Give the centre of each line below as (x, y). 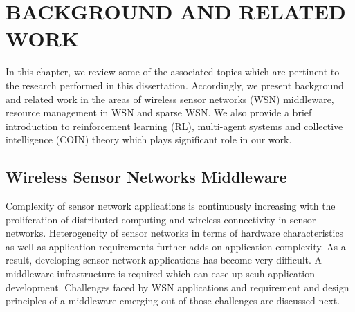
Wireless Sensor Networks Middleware (146, 177)
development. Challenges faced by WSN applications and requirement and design (177, 287)
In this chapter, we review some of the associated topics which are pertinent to (173, 72)
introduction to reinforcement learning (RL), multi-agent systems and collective (174, 126)
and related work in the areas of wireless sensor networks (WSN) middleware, (170, 99)
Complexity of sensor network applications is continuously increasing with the (171, 206)
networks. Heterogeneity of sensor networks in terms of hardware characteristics (175, 233)
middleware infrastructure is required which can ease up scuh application (161, 274)
